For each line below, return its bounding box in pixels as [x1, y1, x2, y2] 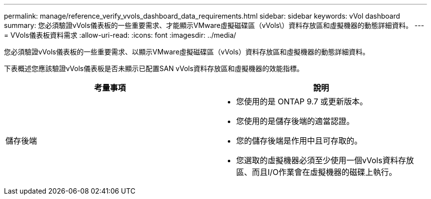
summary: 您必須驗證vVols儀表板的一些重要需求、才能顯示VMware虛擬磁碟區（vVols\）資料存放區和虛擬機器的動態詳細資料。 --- [4, 21, 424, 29]
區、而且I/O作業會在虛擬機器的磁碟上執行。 [236, 167, 397, 177]
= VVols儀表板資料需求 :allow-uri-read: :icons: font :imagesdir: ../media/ [4, 31, 236, 39]
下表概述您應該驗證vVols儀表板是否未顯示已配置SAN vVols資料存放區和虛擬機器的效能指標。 [4, 64, 304, 73]
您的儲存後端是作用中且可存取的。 [236, 136, 363, 146]
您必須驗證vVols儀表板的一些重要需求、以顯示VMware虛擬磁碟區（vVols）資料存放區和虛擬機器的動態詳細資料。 [4, 48, 369, 56]
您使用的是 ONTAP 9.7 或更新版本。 [236, 97, 368, 106]
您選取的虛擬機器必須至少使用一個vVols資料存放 [236, 155, 414, 165]
